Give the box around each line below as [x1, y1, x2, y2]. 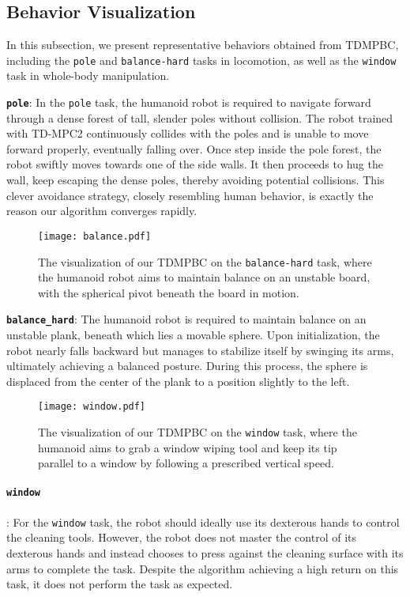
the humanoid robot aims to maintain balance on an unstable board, [38, 269, 371, 285]
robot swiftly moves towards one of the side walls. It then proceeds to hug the [6, 156, 383, 172]
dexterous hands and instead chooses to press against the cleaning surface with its [6, 545, 404, 561]
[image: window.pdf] [38, 401, 146, 413]
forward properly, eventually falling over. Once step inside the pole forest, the [6, 140, 382, 157]
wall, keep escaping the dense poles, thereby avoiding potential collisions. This [6, 172, 385, 188]
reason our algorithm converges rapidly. [6, 202, 197, 219]
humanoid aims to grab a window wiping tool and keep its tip [38, 439, 337, 455]
